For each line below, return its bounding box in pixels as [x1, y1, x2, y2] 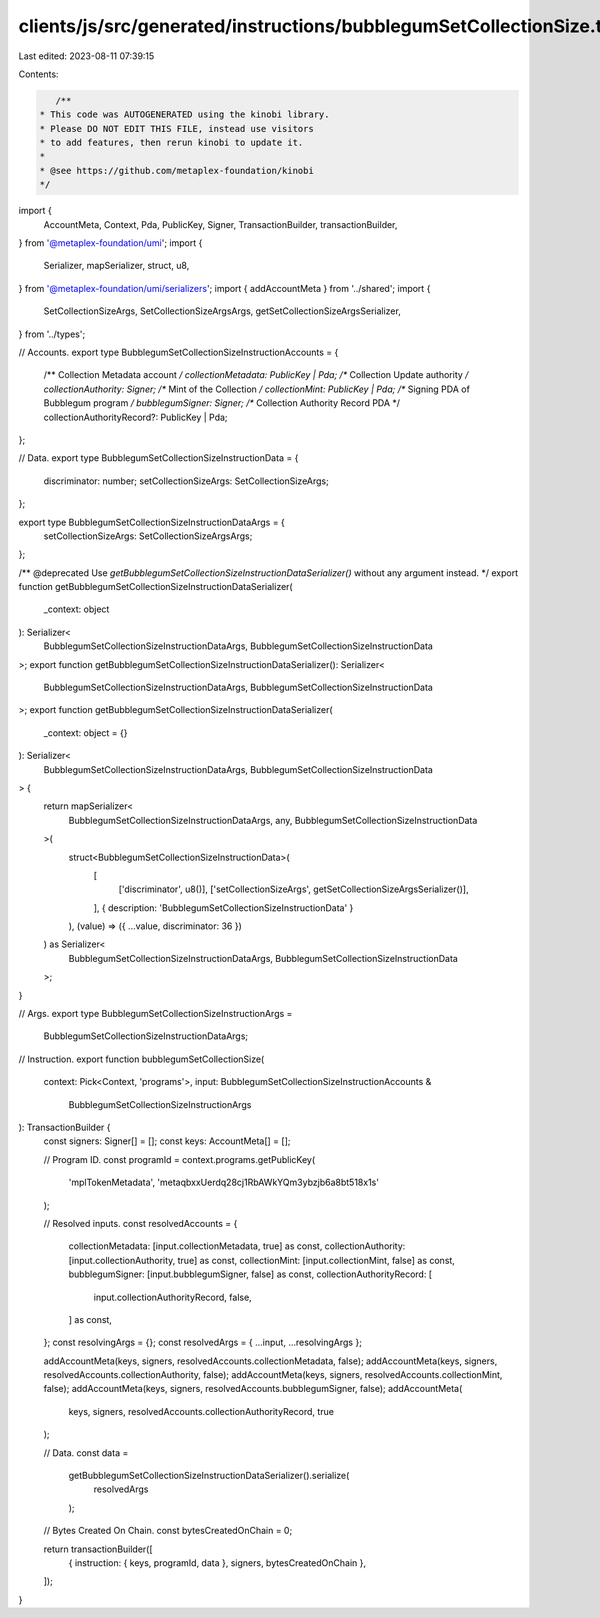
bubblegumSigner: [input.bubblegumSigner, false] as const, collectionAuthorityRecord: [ [68, 1268, 433, 1280]
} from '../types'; [18, 328, 86, 340]
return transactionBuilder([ [43, 1543, 154, 1555]
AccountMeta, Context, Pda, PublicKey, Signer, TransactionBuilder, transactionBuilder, [43, 218, 398, 230]
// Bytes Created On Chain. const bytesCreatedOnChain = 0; [43, 1525, 293, 1537]
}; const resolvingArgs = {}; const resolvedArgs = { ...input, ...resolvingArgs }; [43, 1336, 362, 1349]
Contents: [18, 68, 59, 80]
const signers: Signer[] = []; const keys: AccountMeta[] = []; [43, 1135, 291, 1147]
